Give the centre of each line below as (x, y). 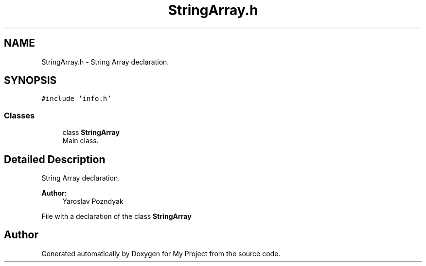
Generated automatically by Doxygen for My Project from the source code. (161, 253)
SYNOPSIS (30, 81)
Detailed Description (55, 159)
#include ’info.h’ (76, 99)
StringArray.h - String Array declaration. (105, 62)
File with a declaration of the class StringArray (116, 216)
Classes (19, 115)
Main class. (80, 141)
